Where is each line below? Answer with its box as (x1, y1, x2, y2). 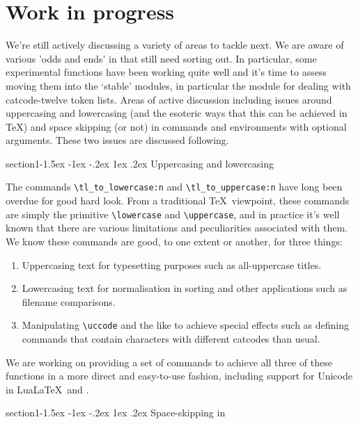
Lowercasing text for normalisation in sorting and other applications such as (22, 281, 348, 295)
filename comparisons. (22, 294, 116, 309)
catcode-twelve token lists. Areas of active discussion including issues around (6, 92, 332, 106)
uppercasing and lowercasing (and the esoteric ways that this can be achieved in (6, 106, 348, 120)
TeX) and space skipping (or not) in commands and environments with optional (6, 119, 347, 133)
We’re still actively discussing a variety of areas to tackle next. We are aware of (6, 38, 344, 52)
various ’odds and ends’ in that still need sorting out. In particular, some (6, 51, 317, 65)
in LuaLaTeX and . (6, 382, 89, 396)
